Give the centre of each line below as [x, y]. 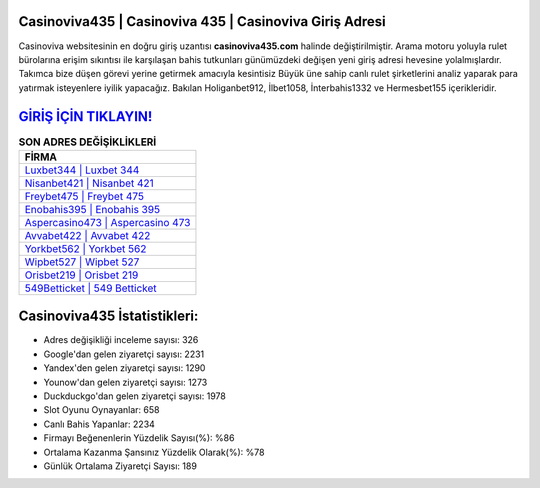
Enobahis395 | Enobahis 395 [92, 209]
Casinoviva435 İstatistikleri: [108, 316]
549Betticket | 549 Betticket [90, 288]
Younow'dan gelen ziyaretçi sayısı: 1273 [125, 382]
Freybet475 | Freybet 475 [84, 196]
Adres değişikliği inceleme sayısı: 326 [121, 340]
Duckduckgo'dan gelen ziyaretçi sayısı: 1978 [135, 396]
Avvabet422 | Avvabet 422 [87, 235]
